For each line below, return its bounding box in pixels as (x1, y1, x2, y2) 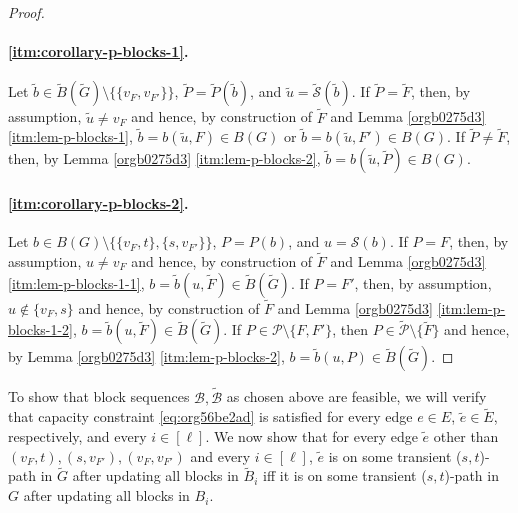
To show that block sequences (8, 386, 190, 407)
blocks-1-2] (8, 319, 74, 340)
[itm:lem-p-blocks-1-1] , (8, 272, 145, 293)
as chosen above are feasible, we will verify (226, 386, 487, 407)
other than (433, 426, 499, 447)
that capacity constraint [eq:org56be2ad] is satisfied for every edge (8, 406, 413, 427)
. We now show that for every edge (205, 426, 418, 447)
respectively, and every (8, 426, 147, 447)
